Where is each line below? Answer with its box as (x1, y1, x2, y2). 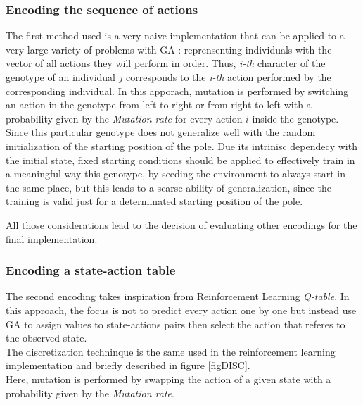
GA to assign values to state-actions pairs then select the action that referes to (6, 316, 345, 331)
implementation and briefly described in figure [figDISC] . (6, 358, 250, 373)
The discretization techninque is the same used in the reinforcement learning (6, 344, 336, 359)
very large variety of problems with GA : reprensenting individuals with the (6, 42, 332, 56)
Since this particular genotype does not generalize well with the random (6, 125, 316, 139)
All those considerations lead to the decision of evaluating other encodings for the (6, 217, 357, 232)
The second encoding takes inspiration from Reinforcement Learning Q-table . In (6, 289, 350, 304)
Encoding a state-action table (6, 261, 176, 279)
